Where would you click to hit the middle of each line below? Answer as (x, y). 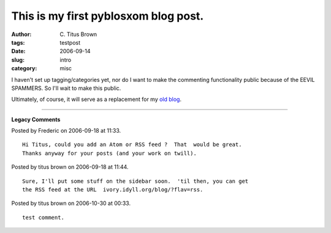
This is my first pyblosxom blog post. (108, 16)
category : (24, 68)
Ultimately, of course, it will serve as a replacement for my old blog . (97, 99)
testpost (70, 42)
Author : (21, 34)
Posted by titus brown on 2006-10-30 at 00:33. (71, 203)
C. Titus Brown (78, 34)
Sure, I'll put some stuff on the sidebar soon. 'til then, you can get (135, 181)
